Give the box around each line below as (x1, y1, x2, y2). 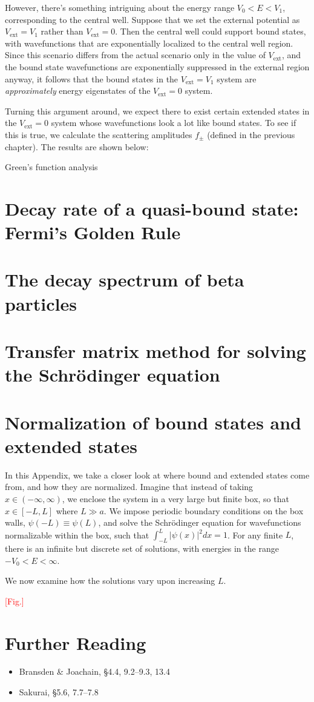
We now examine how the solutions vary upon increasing (5, 574, 215, 587)
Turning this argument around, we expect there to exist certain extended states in (5, 104, 310, 117)
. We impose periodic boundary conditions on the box (103, 504, 304, 517)
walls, (5, 516, 25, 529)
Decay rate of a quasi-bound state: (5, 196, 299, 220)
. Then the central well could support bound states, (115, 25, 306, 38)
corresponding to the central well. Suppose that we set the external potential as (5, 13, 300, 25)
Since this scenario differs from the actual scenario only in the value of (5, 48, 266, 61)
